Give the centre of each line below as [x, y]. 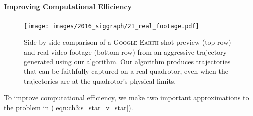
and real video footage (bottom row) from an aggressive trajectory [125, 52]
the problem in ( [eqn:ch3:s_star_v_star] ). [69, 107]
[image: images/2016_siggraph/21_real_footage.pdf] [112, 26]
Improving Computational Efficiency [68, 6]
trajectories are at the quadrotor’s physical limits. [100, 81]
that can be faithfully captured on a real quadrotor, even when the [126, 71]
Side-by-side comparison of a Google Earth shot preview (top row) [127, 42]
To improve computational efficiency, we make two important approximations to [126, 97]
